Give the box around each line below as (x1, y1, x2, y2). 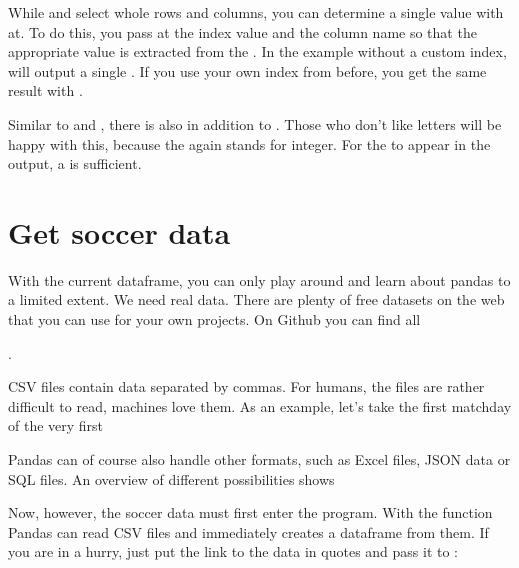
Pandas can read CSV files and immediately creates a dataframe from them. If (8, 521, 489, 542)
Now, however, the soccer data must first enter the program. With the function (8, 502, 493, 523)
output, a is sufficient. (8, 153, 142, 174)
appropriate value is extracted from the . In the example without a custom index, (8, 41, 507, 62)
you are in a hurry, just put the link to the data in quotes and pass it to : (8, 541, 459, 562)
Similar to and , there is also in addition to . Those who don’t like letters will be (8, 113, 502, 134)
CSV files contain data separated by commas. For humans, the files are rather (8, 376, 485, 397)
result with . (8, 80, 83, 101)
